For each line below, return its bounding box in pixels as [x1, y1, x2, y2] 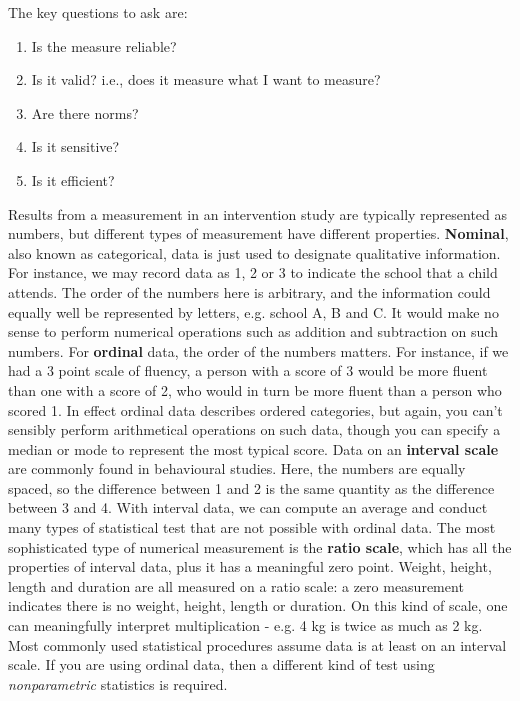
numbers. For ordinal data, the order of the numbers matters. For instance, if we [8, 340, 509, 361]
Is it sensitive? [31, 136, 120, 157]
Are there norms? [31, 102, 139, 123]
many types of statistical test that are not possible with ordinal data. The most [8, 517, 496, 538]
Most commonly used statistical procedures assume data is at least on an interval [8, 634, 507, 655]
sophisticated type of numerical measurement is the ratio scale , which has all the [8, 536, 512, 557]
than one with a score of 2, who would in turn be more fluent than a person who [8, 379, 502, 400]
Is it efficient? [31, 169, 115, 190]
